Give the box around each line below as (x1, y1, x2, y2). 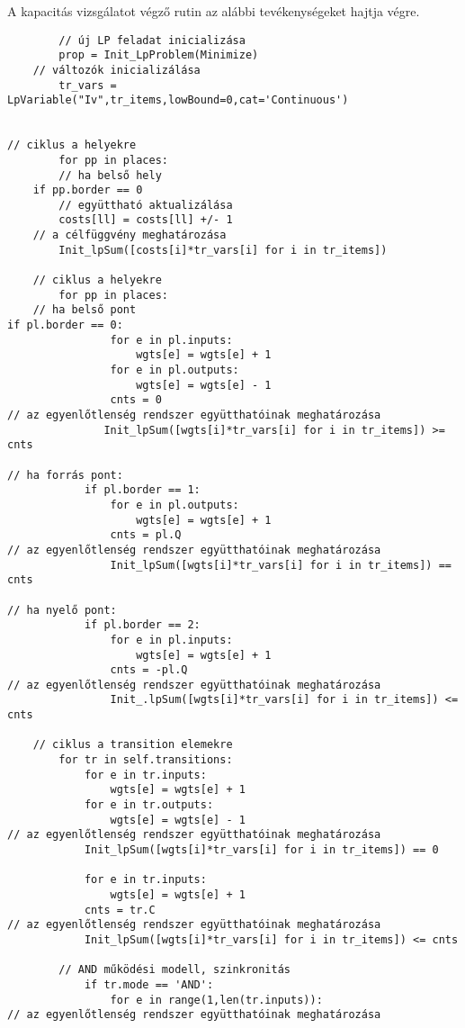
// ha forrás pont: (7, 468, 123, 482)
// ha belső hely (58, 168, 162, 182)
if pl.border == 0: (7, 319, 123, 332)
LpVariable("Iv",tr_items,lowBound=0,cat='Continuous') (7, 94, 349, 107)
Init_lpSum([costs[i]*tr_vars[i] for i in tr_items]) (58, 243, 388, 257)
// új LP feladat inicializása (58, 33, 246, 47)
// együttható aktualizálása (58, 198, 233, 212)
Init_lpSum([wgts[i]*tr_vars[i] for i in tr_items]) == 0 (84, 843, 439, 857)
